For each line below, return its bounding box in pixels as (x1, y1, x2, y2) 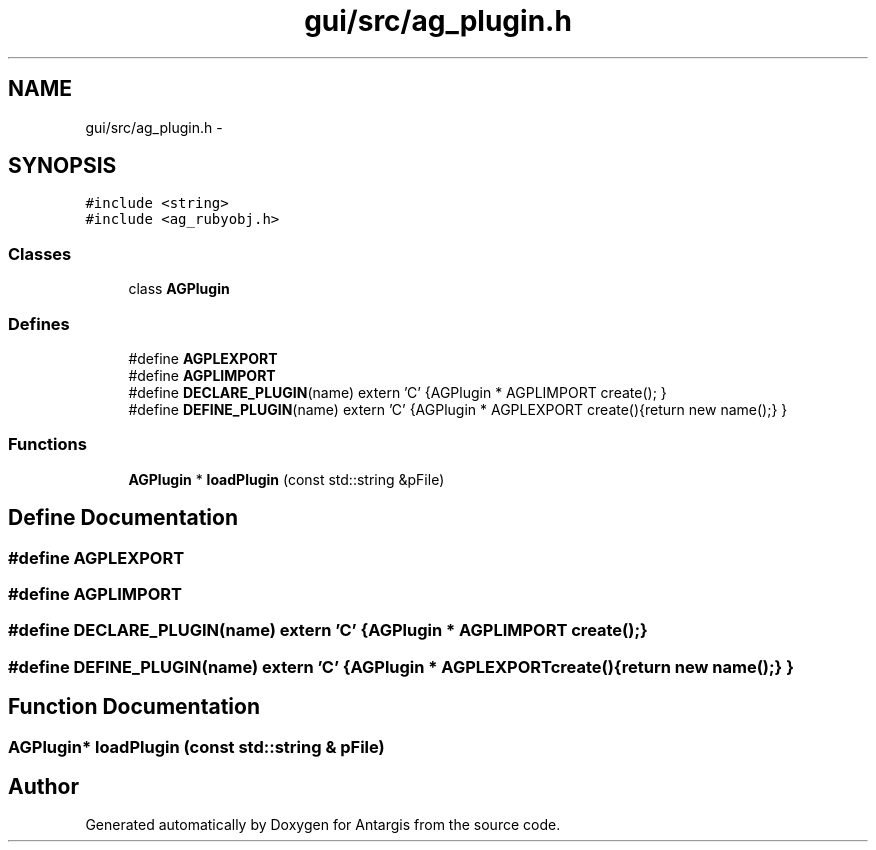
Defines (8, 313, 70, 334)
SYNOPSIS (8, 153, 117, 179)
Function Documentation (8, 694, 260, 720)
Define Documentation (8, 505, 238, 531)
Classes (8, 243, 72, 264)
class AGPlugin (128, 280, 230, 298)
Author (8, 773, 79, 799)
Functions (8, 434, 87, 455)
